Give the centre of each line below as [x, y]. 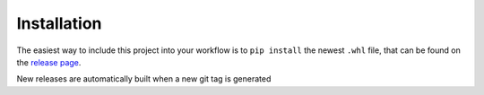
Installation [59, 23]
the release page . [49, 62]
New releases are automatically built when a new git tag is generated [144, 79]
